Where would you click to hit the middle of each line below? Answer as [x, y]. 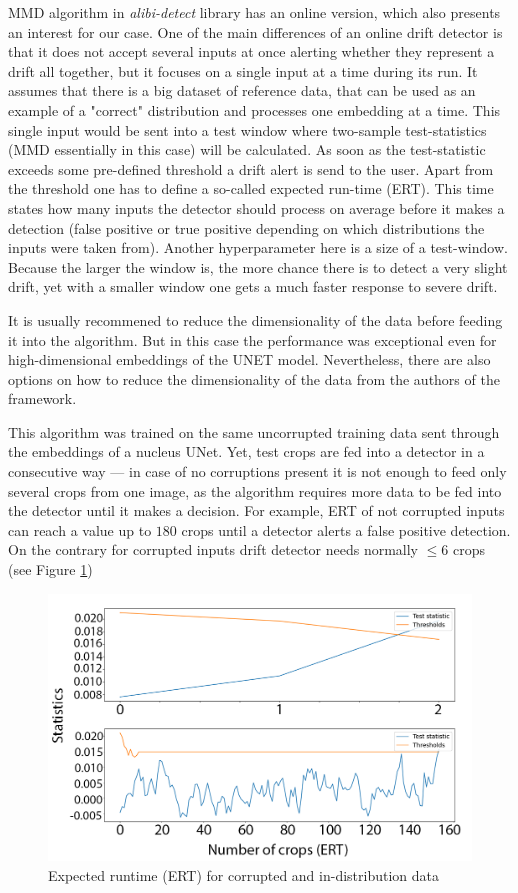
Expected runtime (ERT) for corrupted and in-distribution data [243, 874]
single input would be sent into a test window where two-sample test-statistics [247, 129]
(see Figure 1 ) [50, 569]
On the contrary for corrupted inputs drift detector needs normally [213, 549]
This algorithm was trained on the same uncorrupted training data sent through [254, 431]
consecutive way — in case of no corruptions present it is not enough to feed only [257, 471]
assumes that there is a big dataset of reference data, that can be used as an [242, 90]
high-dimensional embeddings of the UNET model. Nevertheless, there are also [249, 359]
